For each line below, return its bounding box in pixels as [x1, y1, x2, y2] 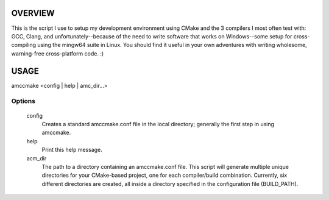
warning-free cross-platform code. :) [11, 49, 104, 57]
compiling [11, 41, 37, 49]
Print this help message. [41, 146, 103, 154]
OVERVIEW [11, 8, 55, 18]
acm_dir [26, 154, 47, 162]
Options [11, 97, 36, 105]
